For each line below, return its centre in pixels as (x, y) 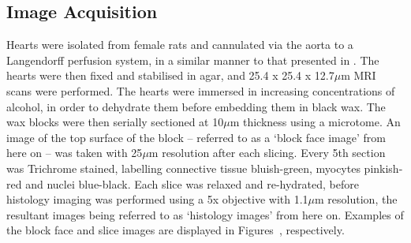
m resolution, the (356, 199)
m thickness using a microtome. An (315, 122)
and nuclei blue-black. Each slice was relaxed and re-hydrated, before (192, 183)
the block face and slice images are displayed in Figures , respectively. (176, 230)
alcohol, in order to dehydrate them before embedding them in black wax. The (196, 106)
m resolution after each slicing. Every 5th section (267, 153)
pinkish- (383, 168)
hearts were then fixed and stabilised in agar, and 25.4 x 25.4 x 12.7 (170, 75)
